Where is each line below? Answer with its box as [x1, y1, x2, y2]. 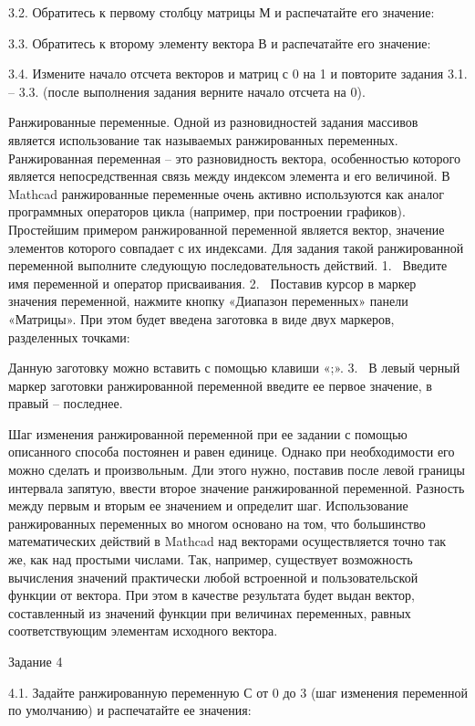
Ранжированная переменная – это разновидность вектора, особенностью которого [8, 148, 461, 167]
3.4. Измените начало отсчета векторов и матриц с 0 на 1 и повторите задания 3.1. [8, 64, 468, 83]
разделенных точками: [8, 327, 130, 346]
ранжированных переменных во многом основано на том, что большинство [8, 513, 426, 532]
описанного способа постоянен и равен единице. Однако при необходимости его [8, 442, 455, 461]
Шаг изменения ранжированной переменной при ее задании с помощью [8, 424, 408, 443]
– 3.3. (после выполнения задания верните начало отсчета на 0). [8, 81, 366, 100]
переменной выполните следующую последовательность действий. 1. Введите [8, 256, 448, 275]
